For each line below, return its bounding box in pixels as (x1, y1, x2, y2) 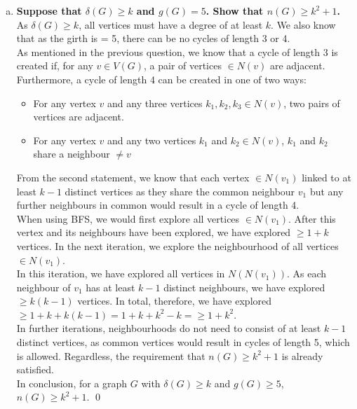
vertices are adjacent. (33, 109, 124, 124)
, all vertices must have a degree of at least (79, 17, 263, 32)
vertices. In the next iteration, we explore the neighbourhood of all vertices (16, 238, 339, 253)
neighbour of (16, 279, 71, 294)
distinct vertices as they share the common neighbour (65, 183, 295, 198)
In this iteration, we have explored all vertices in (16, 266, 225, 281)
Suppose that (16, 4, 82, 18)
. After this (288, 211, 336, 226)
